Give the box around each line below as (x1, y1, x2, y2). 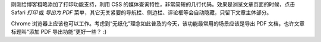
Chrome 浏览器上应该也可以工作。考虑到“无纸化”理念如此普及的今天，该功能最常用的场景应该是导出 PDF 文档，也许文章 (11, 20, 305, 27)
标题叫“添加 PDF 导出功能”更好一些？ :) (11, 28, 107, 35)
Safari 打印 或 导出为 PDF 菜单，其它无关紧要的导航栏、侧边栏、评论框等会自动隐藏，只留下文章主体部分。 (11, 9, 272, 16)
